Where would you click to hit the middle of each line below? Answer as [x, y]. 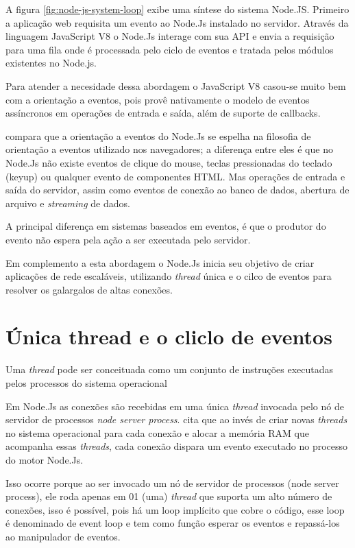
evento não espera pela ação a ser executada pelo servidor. [128, 239]
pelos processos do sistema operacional [86, 383]
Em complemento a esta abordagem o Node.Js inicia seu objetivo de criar [160, 262]
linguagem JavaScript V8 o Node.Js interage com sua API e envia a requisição [170, 36]
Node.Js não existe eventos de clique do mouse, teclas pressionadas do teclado [169, 162]
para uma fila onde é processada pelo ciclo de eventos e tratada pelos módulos [170, 49]
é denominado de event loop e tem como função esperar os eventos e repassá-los [173, 523]
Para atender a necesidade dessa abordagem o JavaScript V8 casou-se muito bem [176, 85]
